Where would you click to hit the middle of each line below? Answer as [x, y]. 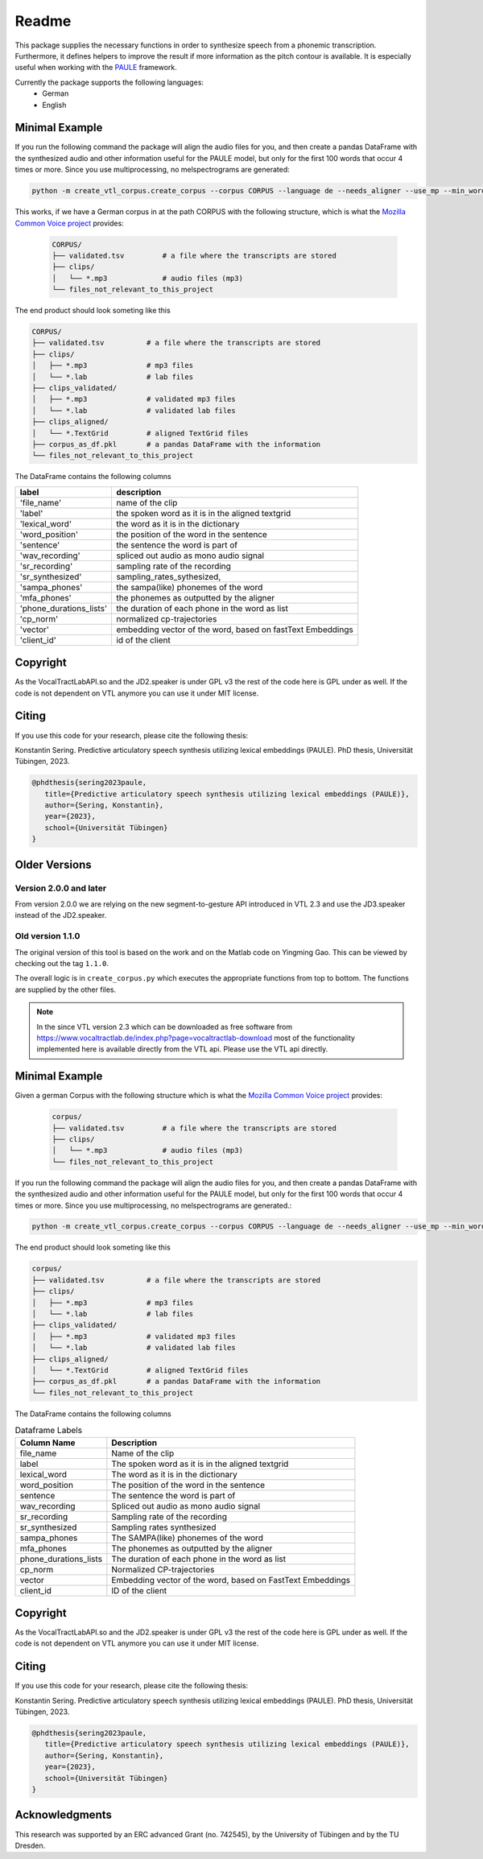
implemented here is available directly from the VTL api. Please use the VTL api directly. [182, 1049]
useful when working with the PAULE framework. [96, 68]
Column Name [47, 1443]
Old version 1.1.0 [47, 936]
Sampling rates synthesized [164, 1527]
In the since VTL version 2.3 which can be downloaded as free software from [165, 1027]
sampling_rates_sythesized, [169, 576]
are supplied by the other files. [66, 989]
